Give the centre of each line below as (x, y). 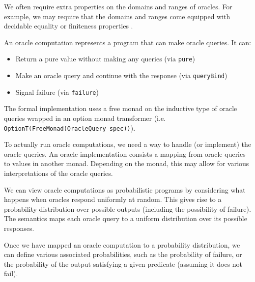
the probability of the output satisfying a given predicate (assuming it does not (123, 264)
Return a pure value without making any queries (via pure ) (105, 59)
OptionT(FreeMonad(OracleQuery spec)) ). (70, 127)
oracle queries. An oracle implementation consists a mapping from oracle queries (125, 154)
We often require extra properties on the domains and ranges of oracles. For (118, 6)
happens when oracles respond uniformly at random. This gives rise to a (113, 199)
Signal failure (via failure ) (57, 92)
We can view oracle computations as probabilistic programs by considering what (125, 189)
